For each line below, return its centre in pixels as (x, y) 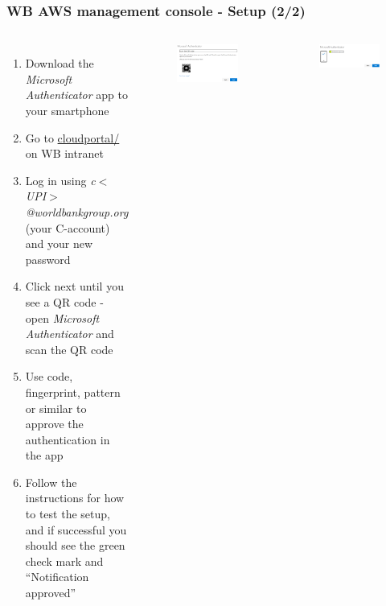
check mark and (64, 561)
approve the (54, 424)
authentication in (68, 439)
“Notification (57, 577)
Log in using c (60, 180)
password (48, 259)
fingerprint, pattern (73, 392)
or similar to (56, 408)
